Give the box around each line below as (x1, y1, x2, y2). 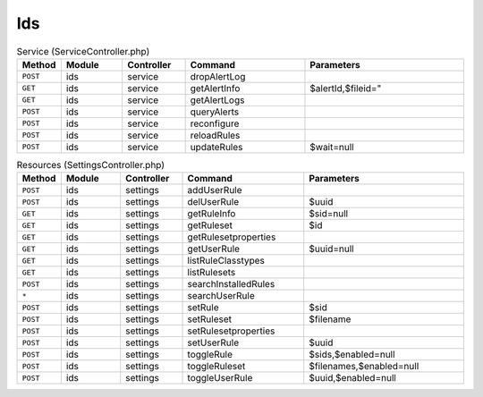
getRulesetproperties (187, 231, 276, 243)
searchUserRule (187, 290, 255, 302)
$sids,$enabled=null (309, 349, 395, 361)
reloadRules (190, 129, 241, 141)
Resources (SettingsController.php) (16, 159, 165, 172)
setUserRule (187, 336, 240, 349)
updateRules (190, 140, 243, 153)
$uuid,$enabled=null (309, 372, 397, 384)
